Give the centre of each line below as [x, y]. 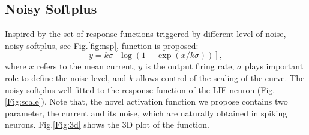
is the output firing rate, [190, 66]
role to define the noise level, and [66, 77]
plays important [274, 66]
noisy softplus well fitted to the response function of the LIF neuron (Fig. [140, 89]
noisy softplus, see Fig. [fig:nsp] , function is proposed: [102, 45]
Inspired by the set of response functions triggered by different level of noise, [145, 34]
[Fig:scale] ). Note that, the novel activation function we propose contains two [146, 101]
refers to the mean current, [86, 66]
